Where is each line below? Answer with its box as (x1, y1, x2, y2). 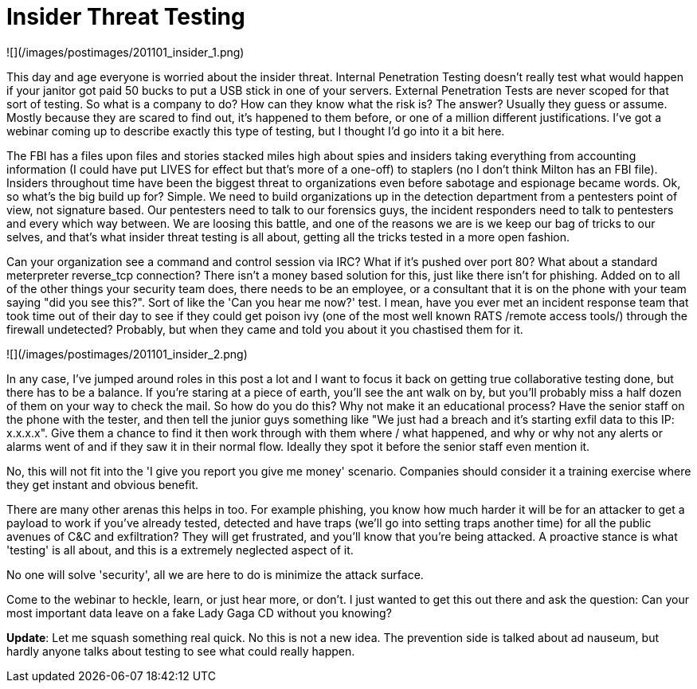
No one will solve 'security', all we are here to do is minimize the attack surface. (6, 567, 424, 581)
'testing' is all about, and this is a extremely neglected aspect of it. (6, 542, 354, 557)
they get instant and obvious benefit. (6, 477, 199, 491)
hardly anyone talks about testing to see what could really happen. (6, 644, 355, 658)
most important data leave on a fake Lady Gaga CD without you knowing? (6, 605, 392, 620)
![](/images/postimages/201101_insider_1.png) (6, 45, 245, 59)
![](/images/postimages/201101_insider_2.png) (6, 346, 248, 361)
